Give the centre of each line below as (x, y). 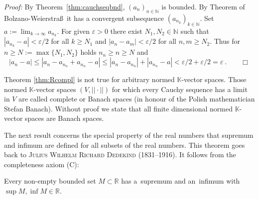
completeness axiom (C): (42, 164)
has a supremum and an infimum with (181, 181)
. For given (73, 31)
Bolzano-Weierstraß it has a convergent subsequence (84, 18)
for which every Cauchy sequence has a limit (180, 89)
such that (195, 31)
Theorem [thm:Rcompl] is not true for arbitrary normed (89, 79)
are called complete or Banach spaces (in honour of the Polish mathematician (137, 99)
